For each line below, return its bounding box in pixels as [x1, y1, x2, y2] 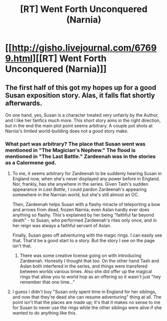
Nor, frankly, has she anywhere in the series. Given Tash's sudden [12, 181, 149, 187]
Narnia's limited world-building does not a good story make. [5, 128, 129, 134]
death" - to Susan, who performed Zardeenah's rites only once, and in [12, 217, 157, 223]
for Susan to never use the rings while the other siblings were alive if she [12, 305, 162, 311]
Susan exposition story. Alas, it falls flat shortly [5, 91, 156, 99]
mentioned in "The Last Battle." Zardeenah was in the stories [5, 153, 156, 160]
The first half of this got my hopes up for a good [5, 83, 157, 92]
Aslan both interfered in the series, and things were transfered [19, 263, 148, 269]
